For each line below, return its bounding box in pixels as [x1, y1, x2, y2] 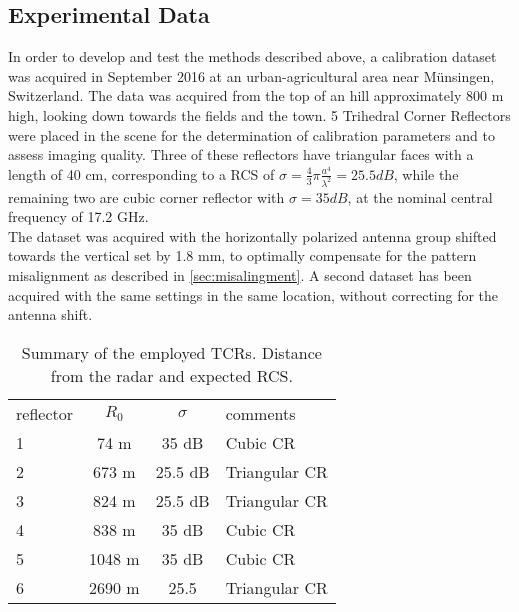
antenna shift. [8, 304, 93, 325]
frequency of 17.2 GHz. [8, 206, 149, 227]
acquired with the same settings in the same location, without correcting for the [8, 284, 499, 305]
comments [225, 401, 296, 425]
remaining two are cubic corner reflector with [8, 186, 285, 207]
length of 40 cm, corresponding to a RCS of [8, 163, 275, 184]
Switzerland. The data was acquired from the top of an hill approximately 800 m [8, 85, 504, 106]
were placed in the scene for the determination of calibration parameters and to [8, 124, 495, 145]
